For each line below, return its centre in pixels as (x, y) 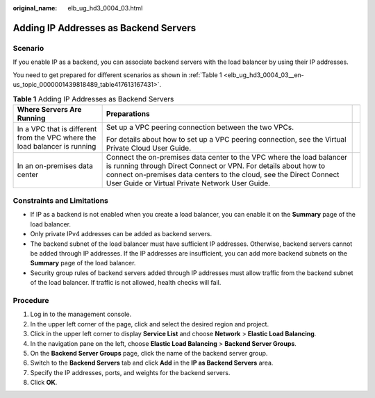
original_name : (35, 8)
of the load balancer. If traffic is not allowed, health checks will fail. (126, 283)
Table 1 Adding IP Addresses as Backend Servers (93, 99)
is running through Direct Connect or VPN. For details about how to (216, 165)
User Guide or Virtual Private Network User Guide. (188, 183)
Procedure (31, 300)
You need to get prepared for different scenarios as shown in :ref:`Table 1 (117, 75)
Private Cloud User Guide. (149, 148)
